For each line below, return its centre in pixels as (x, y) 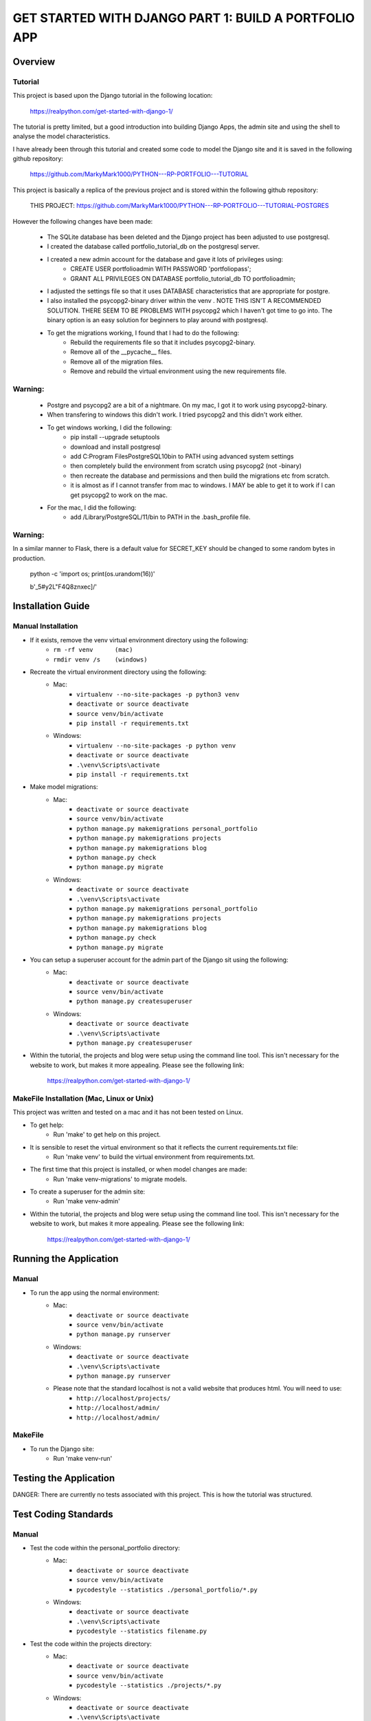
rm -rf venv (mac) (93, 650)
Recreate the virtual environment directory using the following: (118, 672)
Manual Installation (45, 626)
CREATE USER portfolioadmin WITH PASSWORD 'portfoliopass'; (161, 269)
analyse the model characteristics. (61, 136)
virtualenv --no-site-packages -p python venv (156, 746)
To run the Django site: (62, 1448)
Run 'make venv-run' (83, 1459)
